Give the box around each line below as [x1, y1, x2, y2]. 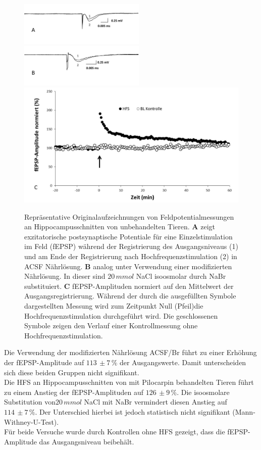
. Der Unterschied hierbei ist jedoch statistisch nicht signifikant [35, 406, 230, 417]
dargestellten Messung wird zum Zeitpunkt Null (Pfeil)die [24, 300, 203, 311]
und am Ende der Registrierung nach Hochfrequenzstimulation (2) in [24, 251, 237, 261]
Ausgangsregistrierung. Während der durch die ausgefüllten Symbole [24, 290, 236, 301]
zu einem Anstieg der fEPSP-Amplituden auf [4, 386, 144, 397]
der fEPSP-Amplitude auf [4, 357, 84, 367]
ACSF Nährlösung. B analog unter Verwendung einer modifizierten [24, 261, 232, 271]
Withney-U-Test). [4, 416, 59, 427]
